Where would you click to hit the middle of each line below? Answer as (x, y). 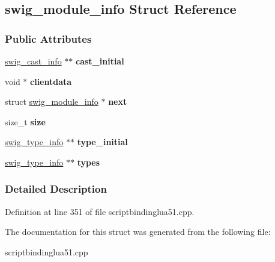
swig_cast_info (33, 61)
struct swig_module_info (52, 101)
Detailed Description (56, 189)
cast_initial (100, 61)
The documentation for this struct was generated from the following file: (138, 232)
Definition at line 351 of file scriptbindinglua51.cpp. (100, 211)
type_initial (102, 142)
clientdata (51, 81)
